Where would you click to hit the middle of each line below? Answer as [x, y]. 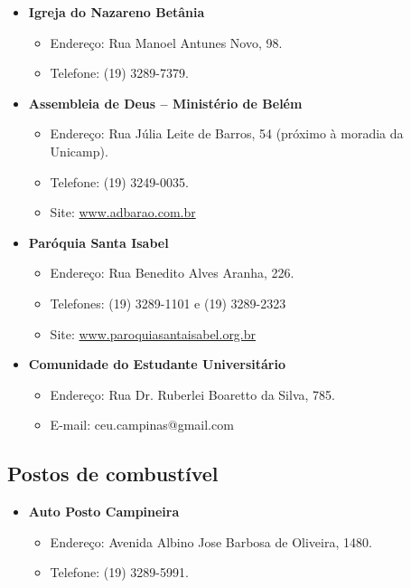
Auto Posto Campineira [104, 512]
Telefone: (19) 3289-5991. [119, 572]
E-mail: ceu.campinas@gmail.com [142, 425]
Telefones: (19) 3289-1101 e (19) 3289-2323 [168, 303]
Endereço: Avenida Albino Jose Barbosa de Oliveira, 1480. [211, 541]
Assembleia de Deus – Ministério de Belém [165, 103]
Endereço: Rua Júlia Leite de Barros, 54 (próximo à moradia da [227, 133]
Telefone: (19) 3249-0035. [119, 181]
